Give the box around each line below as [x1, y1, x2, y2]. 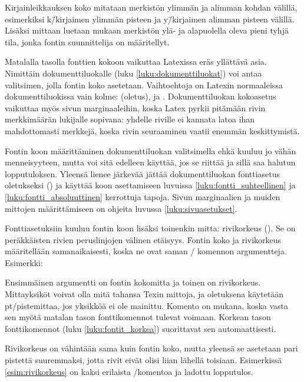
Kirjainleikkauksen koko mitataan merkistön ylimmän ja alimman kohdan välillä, [5, 1, 298, 13]
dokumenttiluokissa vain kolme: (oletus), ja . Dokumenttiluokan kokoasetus [5, 90, 276, 102]
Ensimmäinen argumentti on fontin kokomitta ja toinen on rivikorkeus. [5, 276, 261, 288]
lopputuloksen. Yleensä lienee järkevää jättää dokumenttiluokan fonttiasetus [5, 167, 280, 180]
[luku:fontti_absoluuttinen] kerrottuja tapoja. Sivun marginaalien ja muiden [5, 190, 280, 202]
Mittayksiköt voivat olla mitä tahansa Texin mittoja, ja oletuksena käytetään [5, 288, 284, 300]
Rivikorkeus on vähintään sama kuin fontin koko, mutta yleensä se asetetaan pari [5, 342, 298, 354]
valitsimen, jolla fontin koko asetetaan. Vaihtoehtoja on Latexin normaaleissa [5, 78, 283, 91]
